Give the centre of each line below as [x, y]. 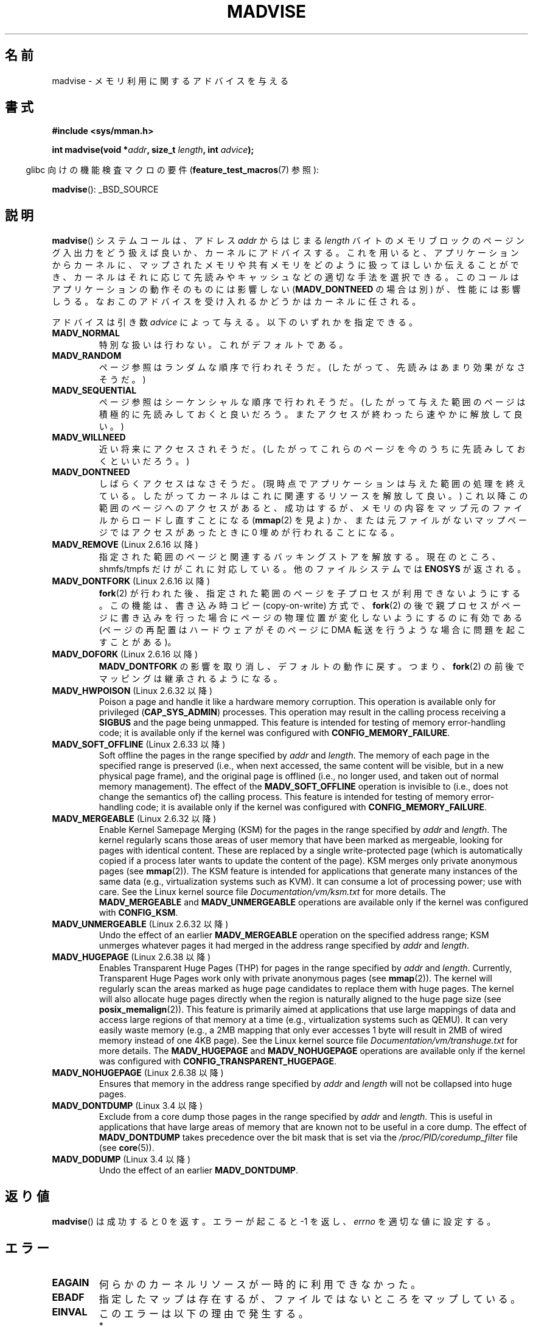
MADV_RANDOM [87, 356]
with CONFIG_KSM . [138, 913]
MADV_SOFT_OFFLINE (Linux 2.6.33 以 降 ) [139, 745]
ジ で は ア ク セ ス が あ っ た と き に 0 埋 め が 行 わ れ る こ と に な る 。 [249, 533]
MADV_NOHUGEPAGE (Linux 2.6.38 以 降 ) [138, 1073]
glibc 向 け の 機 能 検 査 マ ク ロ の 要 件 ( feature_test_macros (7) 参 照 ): [172, 170]
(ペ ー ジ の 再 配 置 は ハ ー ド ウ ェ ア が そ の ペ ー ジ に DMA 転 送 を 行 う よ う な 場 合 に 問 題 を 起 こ [312, 630]
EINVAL [70, 1311]
